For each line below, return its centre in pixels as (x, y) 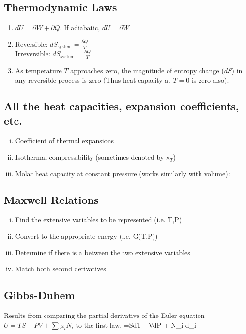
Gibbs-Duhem (39, 295)
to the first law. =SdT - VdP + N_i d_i (136, 325)
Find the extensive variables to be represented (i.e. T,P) (99, 220)
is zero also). (210, 80)
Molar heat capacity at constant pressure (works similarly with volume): (123, 173)
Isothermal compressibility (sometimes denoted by (90, 157)
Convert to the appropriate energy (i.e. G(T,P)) (86, 236)
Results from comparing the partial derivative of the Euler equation (104, 315)
